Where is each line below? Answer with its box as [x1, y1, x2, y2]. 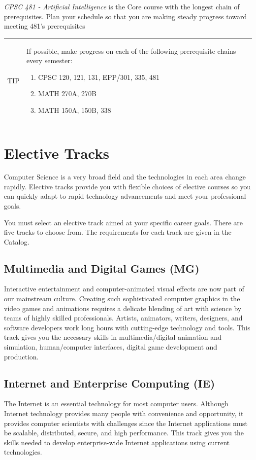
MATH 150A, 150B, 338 [38, 105, 111, 115]
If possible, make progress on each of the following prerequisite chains [26, 45, 236, 56]
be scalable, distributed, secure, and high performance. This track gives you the [4, 427, 244, 438]
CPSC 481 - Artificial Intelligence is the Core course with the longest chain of [4, 1, 240, 11]
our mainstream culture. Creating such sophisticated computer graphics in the [4, 293, 240, 304]
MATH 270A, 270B [38, 88, 96, 99]
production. [4, 351, 39, 361]
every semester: [26, 55, 72, 66]
